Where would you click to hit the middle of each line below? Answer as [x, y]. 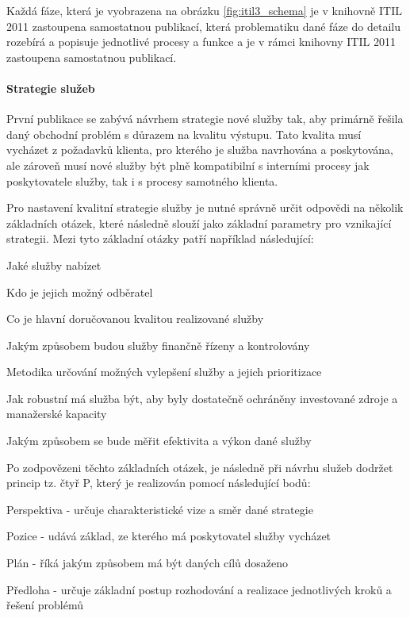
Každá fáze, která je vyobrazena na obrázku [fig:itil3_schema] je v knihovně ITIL [204, 10]
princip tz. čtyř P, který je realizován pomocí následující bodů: [159, 483]
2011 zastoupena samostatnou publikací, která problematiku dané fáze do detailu [203, 26]
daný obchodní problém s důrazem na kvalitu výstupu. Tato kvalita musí [184, 134]
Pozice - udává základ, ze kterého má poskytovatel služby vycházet [169, 536]
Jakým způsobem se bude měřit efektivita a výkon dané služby [159, 441]
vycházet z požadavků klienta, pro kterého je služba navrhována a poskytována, [200, 150]
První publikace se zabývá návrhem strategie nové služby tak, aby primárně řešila [205, 119]
